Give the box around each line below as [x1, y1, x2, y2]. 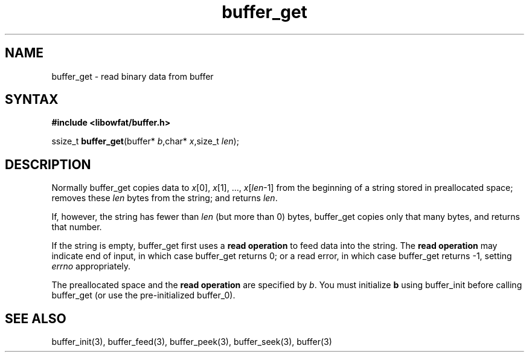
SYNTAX [5, 92, 59, 108]
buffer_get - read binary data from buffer [51, 71, 214, 82]
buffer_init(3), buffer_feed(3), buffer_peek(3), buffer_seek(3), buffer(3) [51, 336, 332, 347]
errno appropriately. [51, 261, 131, 272]
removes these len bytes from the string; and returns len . [51, 193, 278, 204]
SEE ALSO [5, 310, 66, 326]
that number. [51, 222, 102, 233]
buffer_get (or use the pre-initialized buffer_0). [51, 290, 236, 301]
